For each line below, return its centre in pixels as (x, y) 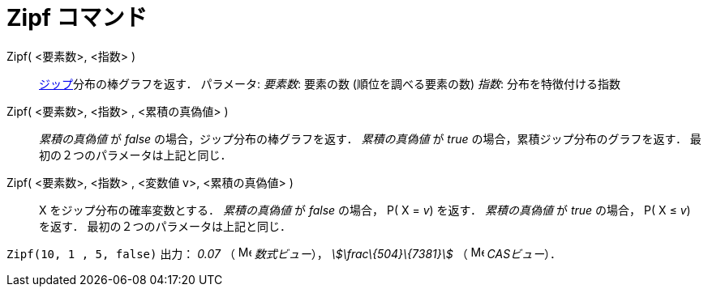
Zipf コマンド (77, 18)
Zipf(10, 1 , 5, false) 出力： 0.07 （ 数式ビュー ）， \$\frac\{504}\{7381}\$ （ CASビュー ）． (284, 253)
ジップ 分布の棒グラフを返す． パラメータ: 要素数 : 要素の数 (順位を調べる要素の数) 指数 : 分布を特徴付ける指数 (330, 83)
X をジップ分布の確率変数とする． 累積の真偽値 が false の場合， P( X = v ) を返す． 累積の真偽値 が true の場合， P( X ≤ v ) (365, 210)
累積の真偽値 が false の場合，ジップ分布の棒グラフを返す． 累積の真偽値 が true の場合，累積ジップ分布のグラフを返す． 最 (370, 138)
